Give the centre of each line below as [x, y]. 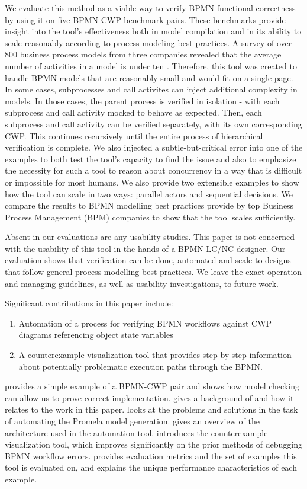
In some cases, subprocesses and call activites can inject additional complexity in [151, 89]
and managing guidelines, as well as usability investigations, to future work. [142, 283]
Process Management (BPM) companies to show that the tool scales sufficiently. [150, 217]
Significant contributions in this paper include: [89, 303]
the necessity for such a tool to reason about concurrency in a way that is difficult [153, 170]
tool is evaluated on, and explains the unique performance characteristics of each [151, 467]
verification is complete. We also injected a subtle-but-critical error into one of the [154, 147]
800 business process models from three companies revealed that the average [143, 54]
